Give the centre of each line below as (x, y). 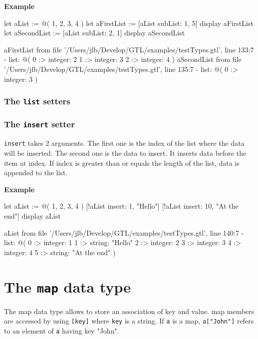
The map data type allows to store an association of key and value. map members (129, 311)
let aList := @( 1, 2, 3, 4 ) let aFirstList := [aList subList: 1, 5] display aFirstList (129, 23)
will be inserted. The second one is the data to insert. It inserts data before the (125, 153)
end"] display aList (32, 215)
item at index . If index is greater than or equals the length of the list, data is (122, 163)
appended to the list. (36, 172)
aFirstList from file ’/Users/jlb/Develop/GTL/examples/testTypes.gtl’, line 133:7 (129, 49)
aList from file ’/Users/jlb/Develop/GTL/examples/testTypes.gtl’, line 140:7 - (124, 232)
